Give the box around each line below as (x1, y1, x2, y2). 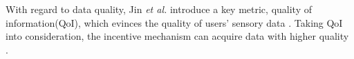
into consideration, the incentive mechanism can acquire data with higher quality (6, 29, 349, 43)
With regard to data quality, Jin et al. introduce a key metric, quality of (6, 2, 312, 16)
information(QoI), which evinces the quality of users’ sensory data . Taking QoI (6, 15, 343, 29)
